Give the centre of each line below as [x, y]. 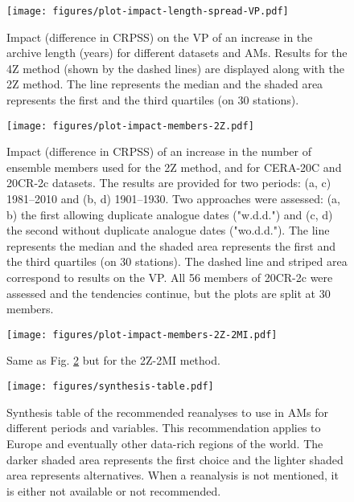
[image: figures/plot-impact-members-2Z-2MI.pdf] [142, 335]
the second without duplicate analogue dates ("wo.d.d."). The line [168, 230]
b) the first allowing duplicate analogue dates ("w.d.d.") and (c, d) [170, 214]
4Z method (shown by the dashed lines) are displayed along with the [175, 68]
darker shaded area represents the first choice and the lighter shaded [175, 459]
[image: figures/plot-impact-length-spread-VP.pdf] [148, 11]
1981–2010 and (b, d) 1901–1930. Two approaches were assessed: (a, [173, 199]
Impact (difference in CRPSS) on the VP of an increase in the [160, 37]
